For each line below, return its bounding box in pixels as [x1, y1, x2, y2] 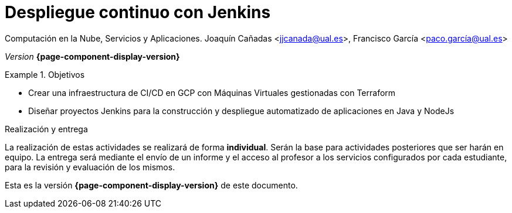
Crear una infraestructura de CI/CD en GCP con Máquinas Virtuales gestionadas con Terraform [28, 87, 396, 98]
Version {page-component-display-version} [5, 51, 180, 61]
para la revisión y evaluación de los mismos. [5, 162, 175, 172]
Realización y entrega [5, 123, 88, 134]
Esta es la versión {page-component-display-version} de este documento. [5, 180, 298, 190]
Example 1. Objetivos [5, 69, 85, 80]
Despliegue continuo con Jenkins [5, 2, 271, 22]
